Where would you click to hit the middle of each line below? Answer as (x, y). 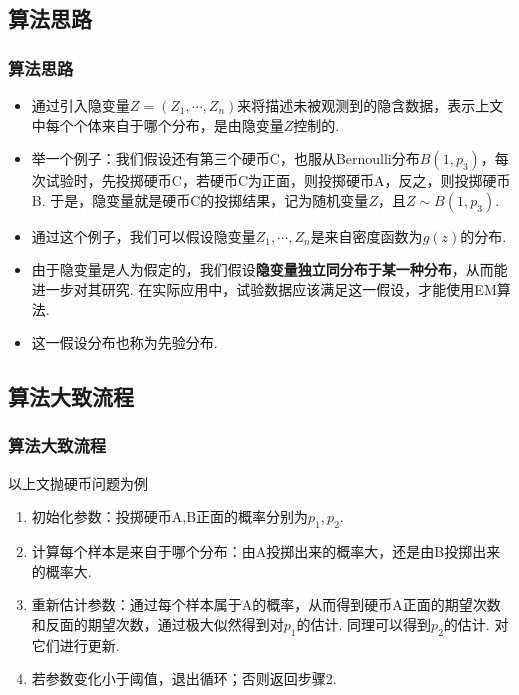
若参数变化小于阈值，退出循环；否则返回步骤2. (184, 678)
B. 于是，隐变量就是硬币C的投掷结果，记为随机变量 (200, 199)
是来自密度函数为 (366, 235)
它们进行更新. (75, 644)
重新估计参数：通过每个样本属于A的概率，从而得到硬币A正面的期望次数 (266, 604)
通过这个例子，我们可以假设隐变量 (143, 235)
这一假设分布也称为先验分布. (124, 342)
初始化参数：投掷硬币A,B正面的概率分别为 (170, 516)
